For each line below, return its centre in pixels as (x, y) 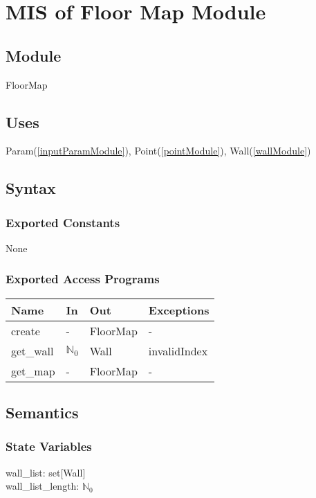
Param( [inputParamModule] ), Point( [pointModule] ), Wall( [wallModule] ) (158, 151)
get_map (33, 371)
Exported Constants (63, 222)
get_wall (32, 350)
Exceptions (179, 310)
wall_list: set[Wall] (46, 472)
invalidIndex (178, 350)
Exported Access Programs (83, 279)
